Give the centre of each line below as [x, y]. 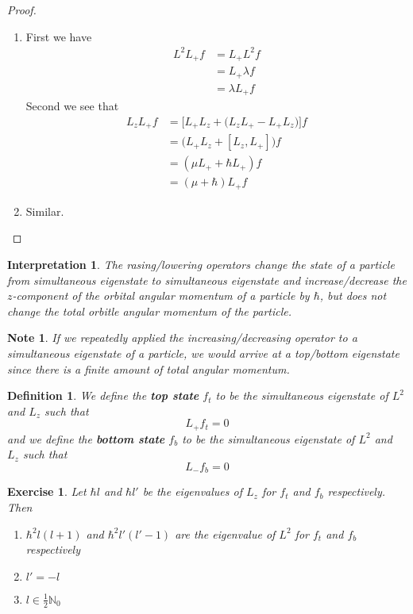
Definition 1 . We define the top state [103, 395]
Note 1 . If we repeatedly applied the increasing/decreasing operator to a [182, 338]
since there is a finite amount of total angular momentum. [149, 368]
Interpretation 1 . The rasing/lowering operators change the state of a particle [201, 264]
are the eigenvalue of [225, 533]
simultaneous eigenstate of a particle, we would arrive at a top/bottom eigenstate [203, 353]
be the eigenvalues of [192, 491]
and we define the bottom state [86, 438]
